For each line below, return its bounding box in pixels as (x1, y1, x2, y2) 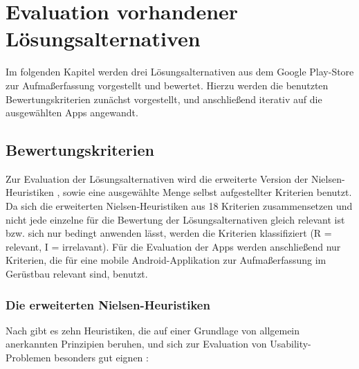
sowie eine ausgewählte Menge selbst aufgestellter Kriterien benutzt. (62, 185, 352, 199)
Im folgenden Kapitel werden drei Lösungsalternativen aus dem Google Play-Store (6, 64, 354, 79)
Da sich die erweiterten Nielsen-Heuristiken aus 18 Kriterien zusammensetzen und (6, 199, 353, 213)
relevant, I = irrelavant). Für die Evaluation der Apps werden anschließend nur (6, 239, 341, 253)
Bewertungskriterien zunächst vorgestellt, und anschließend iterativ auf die (6, 91, 322, 106)
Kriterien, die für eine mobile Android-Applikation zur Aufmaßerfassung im (6, 253, 326, 267)
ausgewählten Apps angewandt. (6, 105, 138, 120)
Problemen (6, 350, 51, 365)
